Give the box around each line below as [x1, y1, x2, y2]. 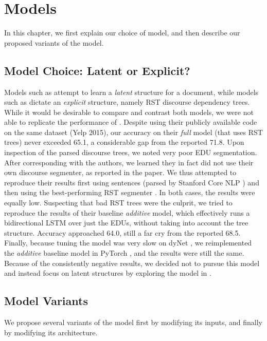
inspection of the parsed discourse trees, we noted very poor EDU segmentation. [4, 147, 257, 158]
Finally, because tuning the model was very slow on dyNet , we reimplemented [4, 237, 252, 248]
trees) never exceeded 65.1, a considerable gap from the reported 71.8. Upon [4, 137, 244, 147]
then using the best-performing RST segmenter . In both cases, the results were [4, 187, 255, 198]
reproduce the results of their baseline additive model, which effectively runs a [4, 207, 250, 218]
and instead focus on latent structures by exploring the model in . [4, 268, 211, 278]
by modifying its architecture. [4, 327, 98, 337]
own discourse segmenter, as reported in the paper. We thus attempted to [4, 167, 237, 178]
